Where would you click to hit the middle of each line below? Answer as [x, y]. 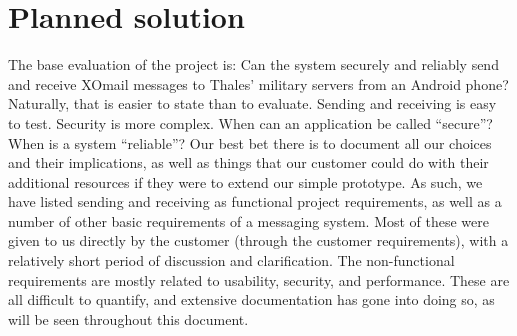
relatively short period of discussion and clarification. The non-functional [231, 260]
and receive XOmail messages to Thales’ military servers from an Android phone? [258, 83]
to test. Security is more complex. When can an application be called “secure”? [250, 122]
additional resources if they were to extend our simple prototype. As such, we [245, 181]
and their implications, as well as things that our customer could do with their [248, 162]
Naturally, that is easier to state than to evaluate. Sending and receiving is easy [252, 103]
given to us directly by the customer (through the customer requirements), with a [258, 240]
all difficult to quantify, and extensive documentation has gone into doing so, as [251, 299]
